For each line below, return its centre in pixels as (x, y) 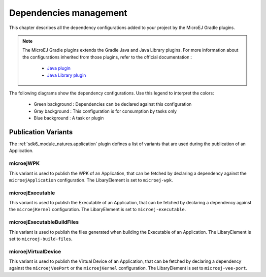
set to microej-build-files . (41, 239)
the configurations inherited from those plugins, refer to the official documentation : (107, 57)
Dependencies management (68, 13)
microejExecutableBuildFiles (44, 222)
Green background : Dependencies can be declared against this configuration (113, 104)
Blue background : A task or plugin (69, 118)
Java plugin (59, 68)
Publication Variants (41, 132)
